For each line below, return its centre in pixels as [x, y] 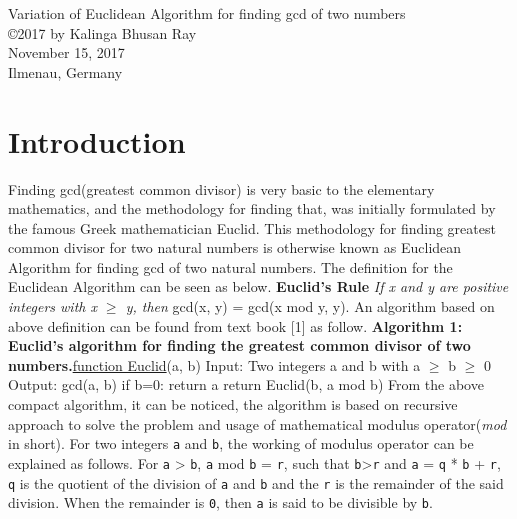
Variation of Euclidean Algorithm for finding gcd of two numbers [207, 13]
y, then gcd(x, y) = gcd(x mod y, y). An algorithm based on [310, 306]
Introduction [97, 140]
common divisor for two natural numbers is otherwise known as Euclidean [235, 247]
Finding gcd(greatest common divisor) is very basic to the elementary [221, 188]
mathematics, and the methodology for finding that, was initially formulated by [252, 208]
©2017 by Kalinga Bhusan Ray [102, 32]
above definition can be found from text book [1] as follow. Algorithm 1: [235, 325]
